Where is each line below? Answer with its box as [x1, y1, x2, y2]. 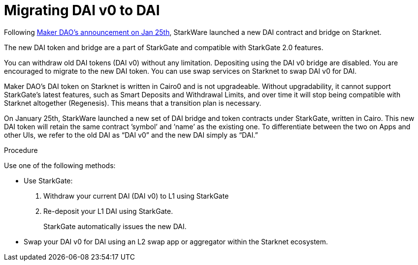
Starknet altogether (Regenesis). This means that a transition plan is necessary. [4, 98, 261, 107]
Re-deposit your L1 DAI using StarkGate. [43, 206, 173, 215]
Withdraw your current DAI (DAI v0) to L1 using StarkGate [43, 191, 229, 200]
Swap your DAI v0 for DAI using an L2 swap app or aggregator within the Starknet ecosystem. [24, 237, 328, 246]
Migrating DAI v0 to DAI [4, 2, 160, 19]
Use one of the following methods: [4, 161, 116, 170]
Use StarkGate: [24, 176, 73, 185]
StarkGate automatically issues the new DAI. [43, 222, 187, 231]
